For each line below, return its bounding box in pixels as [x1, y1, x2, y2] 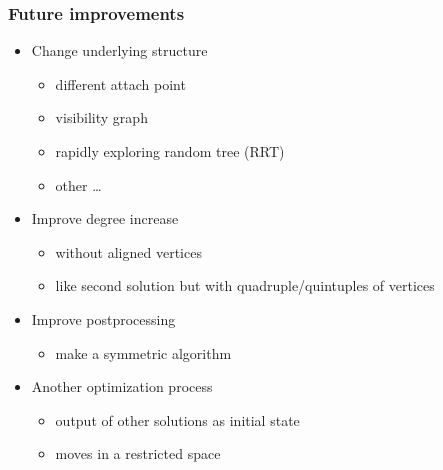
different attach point [55, 73, 186, 94]
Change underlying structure [31, 40, 208, 61]
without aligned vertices [55, 241, 202, 262]
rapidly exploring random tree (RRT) [55, 141, 285, 161]
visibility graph [55, 107, 148, 128]
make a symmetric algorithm [55, 342, 232, 363]
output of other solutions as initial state [55, 409, 300, 430]
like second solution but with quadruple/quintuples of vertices [55, 275, 435, 296]
